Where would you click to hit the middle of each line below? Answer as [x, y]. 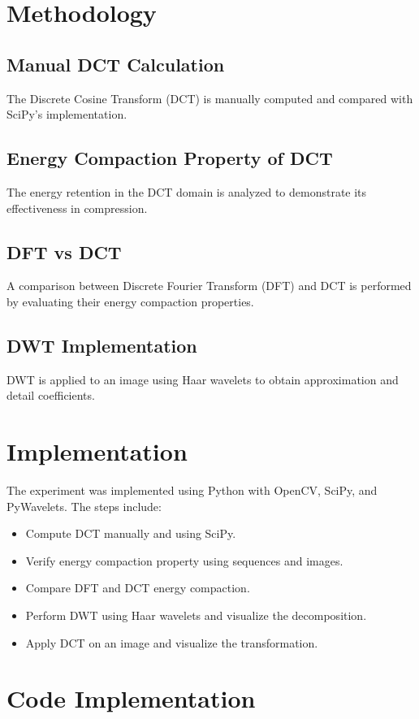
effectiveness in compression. [77, 208]
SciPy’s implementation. [67, 114]
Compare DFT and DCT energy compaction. [138, 588]
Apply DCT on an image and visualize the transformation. [172, 642]
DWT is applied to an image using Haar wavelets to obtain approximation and [203, 379]
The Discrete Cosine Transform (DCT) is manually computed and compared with [210, 98]
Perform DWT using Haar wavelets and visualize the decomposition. [196, 615]
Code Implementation [131, 698]
